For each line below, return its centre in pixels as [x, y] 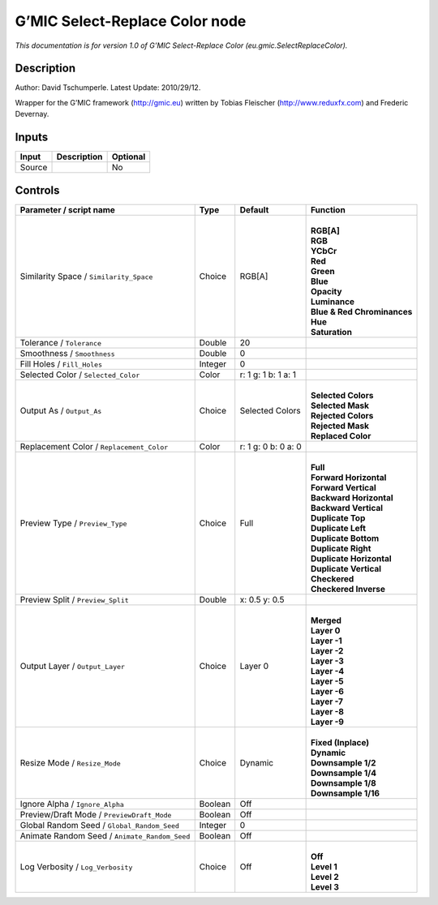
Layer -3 [327, 661]
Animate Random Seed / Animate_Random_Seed [105, 835]
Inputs [32, 137]
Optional [129, 157]
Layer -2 [327, 650]
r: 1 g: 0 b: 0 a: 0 [271, 446]
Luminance [333, 302]
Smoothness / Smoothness [67, 353]
